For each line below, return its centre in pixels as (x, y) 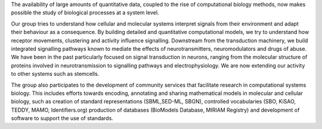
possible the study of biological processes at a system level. (85, 13)
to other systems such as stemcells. (55, 74)
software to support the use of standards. (62, 118)
